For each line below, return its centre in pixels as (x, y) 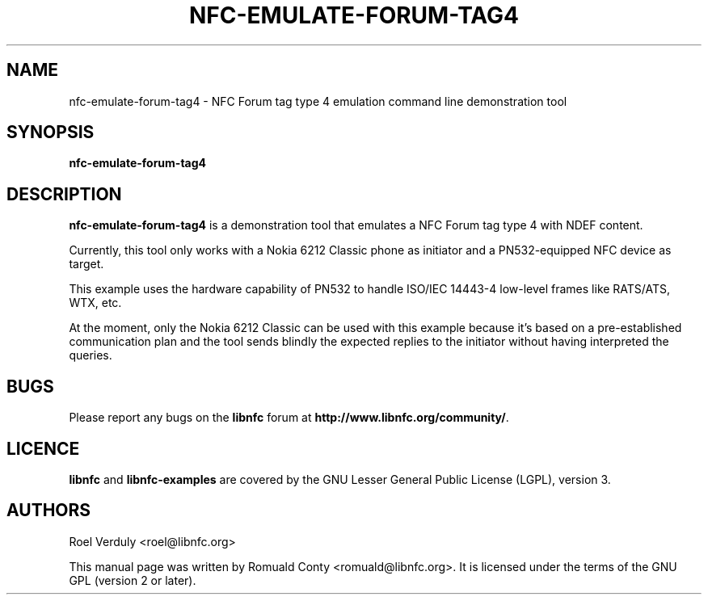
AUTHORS (49, 511)
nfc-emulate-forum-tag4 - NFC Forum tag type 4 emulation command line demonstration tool (318, 101)
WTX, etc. (95, 303)
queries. (91, 355)
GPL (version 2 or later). (133, 580)
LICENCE (43, 448)
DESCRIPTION (64, 194)
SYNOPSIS (51, 132)
